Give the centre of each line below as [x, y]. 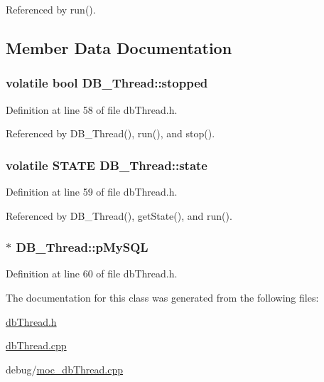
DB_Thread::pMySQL [82, 247]
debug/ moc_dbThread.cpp [64, 369]
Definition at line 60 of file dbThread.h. [92, 274]
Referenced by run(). [51, 9]
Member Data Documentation [119, 47]
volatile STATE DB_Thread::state [107, 165]
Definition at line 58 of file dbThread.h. [92, 109]
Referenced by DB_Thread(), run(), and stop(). [110, 133]
